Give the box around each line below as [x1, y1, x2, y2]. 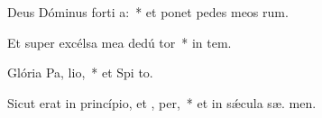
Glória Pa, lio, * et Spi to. [7, 63, 153, 82]
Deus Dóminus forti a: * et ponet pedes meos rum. [7, 3, 289, 21]
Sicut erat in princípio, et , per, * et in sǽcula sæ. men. [7, 93, 317, 112]
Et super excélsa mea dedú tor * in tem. [7, 32, 232, 51]
